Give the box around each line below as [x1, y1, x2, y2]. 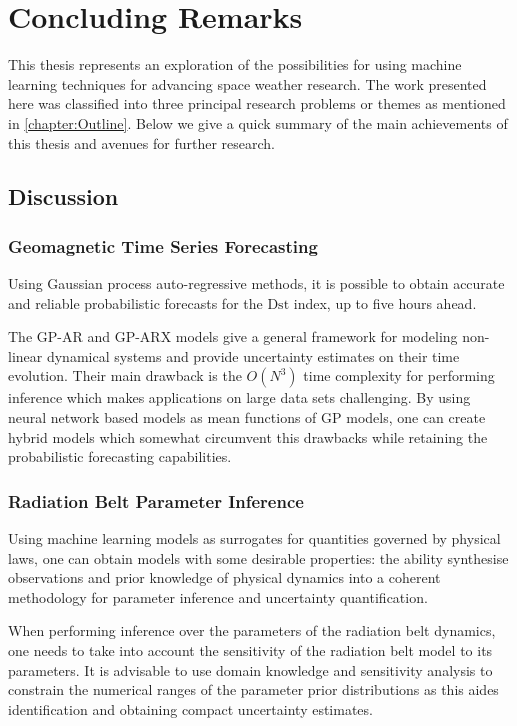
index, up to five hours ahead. [293, 292, 477, 313]
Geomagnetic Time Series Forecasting [8, 233, 318, 258]
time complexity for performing [303, 365, 495, 386]
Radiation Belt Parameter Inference [8, 488, 304, 513]
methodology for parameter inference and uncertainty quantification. [8, 586, 428, 607]
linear [8, 345, 43, 366]
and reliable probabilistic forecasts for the [8, 292, 263, 313]
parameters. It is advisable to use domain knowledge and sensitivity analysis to [8, 659, 493, 680]
